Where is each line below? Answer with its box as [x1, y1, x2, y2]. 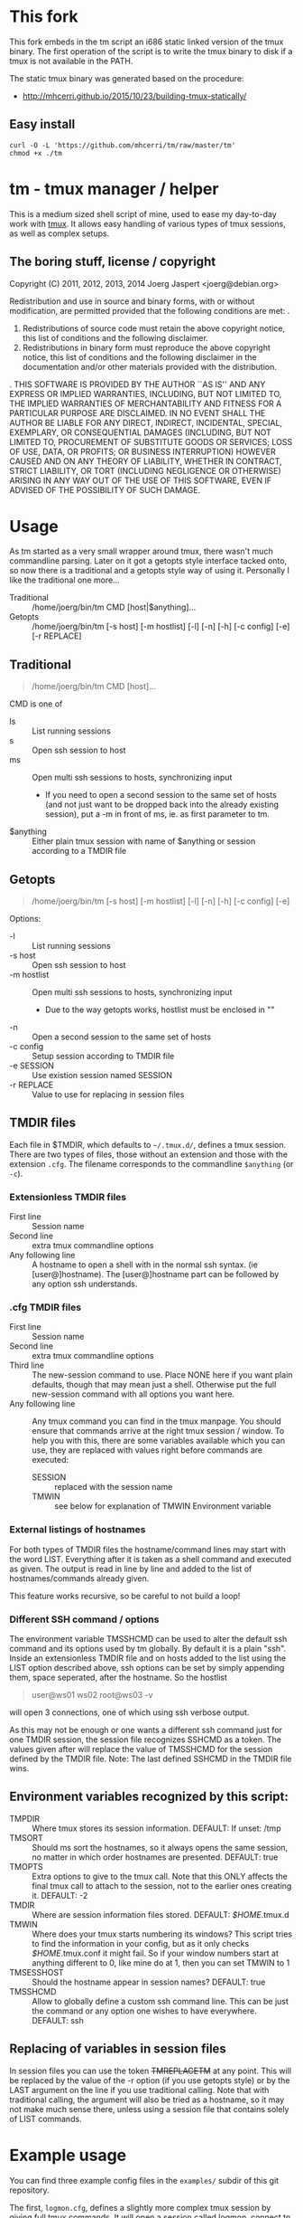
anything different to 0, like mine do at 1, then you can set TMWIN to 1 [32, 1957, 290, 1968]
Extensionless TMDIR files [9, 1190, 127, 1203]
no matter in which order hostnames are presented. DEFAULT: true [32, 1852, 279, 1863]
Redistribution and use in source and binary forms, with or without [9, 296, 255, 307]
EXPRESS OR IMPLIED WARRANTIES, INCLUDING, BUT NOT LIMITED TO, [9, 388, 282, 399]
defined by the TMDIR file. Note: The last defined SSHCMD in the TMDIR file [9, 1753, 292, 1765]
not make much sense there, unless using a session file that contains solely [9, 2103, 289, 2114]
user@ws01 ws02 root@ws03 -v [31, 1690, 153, 1701]
